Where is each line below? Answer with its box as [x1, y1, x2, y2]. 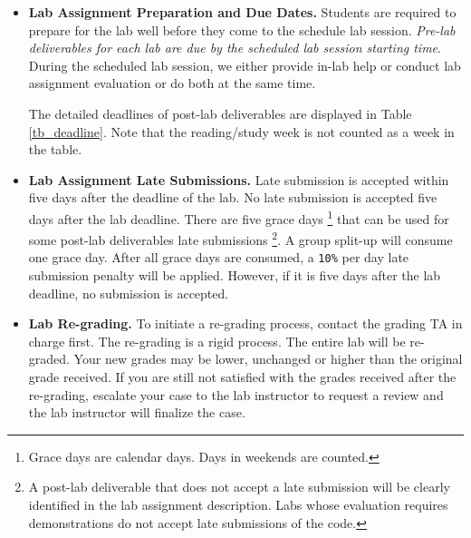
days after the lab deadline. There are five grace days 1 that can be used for [28, 206, 449, 228]
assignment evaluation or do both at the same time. [28, 73, 316, 93]
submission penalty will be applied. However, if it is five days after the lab [28, 266, 441, 285]
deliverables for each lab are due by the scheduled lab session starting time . [28, 38, 441, 57]
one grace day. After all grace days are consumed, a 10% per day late [28, 248, 409, 267]
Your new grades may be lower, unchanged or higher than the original [73, 349, 463, 368]
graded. [28, 349, 70, 368]
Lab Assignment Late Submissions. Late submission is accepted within [28, 170, 449, 189]
